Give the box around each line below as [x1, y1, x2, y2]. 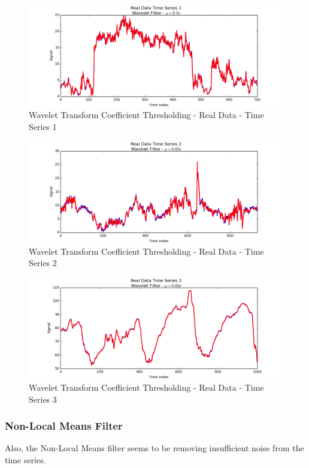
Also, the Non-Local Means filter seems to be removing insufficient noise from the [5, 442, 304, 454]
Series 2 [29, 256, 57, 269]
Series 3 [29, 392, 57, 405]
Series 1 [29, 120, 57, 132]
